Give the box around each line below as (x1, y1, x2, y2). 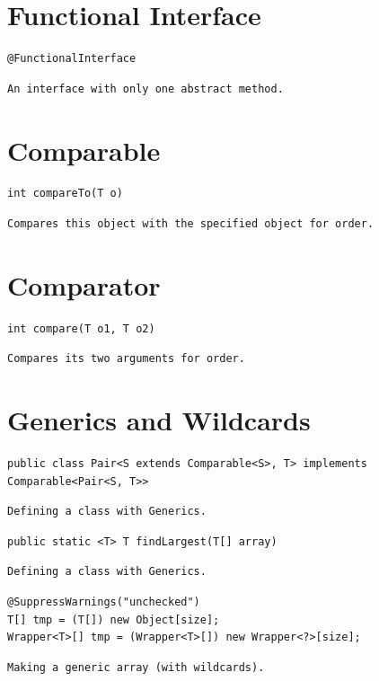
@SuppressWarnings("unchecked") (7, 596, 200, 609)
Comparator (7, 266, 161, 303)
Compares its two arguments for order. (7, 352, 245, 366)
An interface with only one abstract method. (7, 82, 284, 95)
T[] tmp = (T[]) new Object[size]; (7, 613, 220, 626)
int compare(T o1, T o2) (7, 322, 155, 335)
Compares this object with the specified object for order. (7, 217, 375, 231)
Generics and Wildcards (7, 402, 311, 438)
